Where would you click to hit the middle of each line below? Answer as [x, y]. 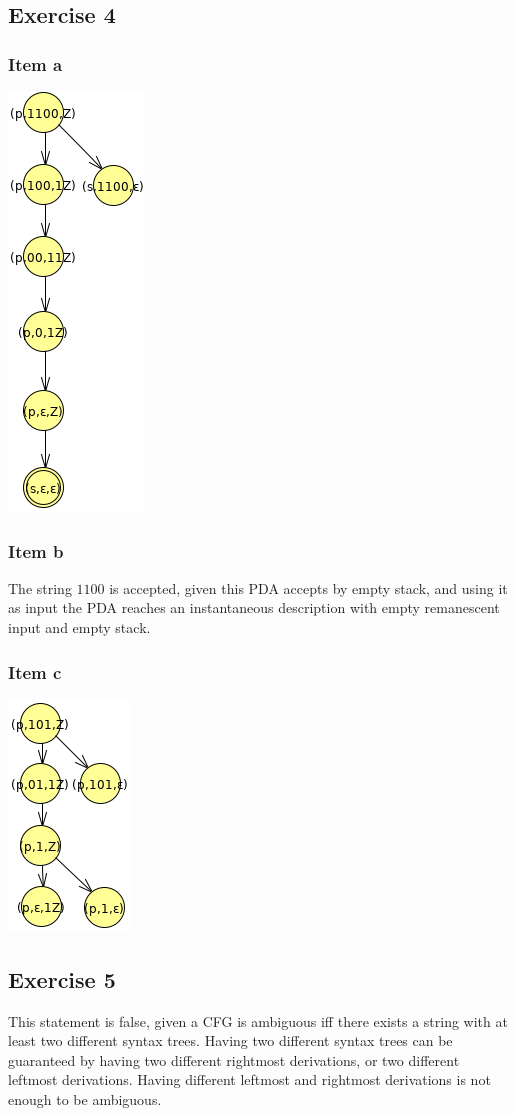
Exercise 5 [62, 978]
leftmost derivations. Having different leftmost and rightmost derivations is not [249, 1079]
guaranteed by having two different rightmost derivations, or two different [234, 1059]
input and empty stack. [79, 627]
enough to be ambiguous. [85, 1098]
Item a [35, 63]
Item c [35, 671]
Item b [36, 550]
